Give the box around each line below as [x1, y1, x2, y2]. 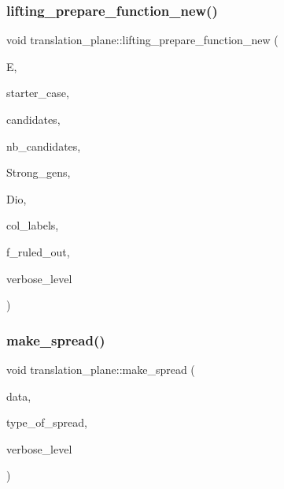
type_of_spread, [6, 414, 87, 431]
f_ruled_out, [6, 243, 70, 259]
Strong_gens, [6, 164, 71, 181]
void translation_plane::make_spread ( [6, 360, 195, 377]
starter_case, [6, 84, 69, 101]
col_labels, [6, 217, 59, 233]
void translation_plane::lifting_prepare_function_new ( [6, 32, 278, 48]
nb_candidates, [6, 137, 81, 154]
